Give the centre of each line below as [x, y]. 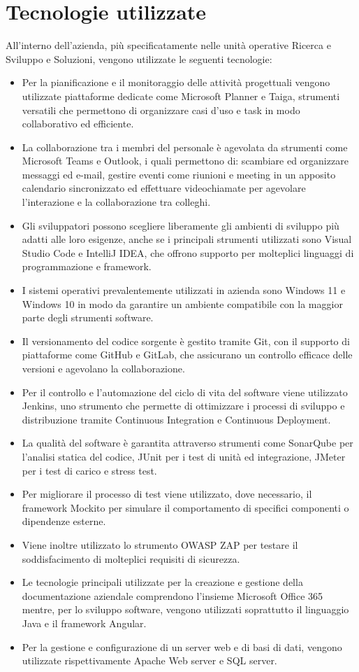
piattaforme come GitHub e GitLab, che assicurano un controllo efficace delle [187, 355]
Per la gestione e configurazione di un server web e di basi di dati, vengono [182, 646]
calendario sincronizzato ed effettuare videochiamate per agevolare [164, 188]
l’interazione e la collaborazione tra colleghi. [116, 202]
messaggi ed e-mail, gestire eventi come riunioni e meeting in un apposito [179, 174]
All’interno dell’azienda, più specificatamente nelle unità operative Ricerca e [168, 45]
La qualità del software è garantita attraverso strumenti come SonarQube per [188, 443]
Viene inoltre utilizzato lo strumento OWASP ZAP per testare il [160, 544]
